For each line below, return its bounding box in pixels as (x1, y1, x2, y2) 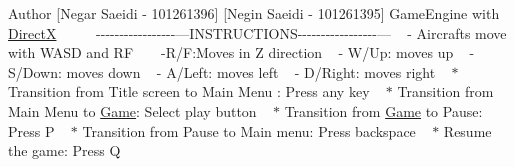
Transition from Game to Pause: (284, 100, 483, 121)
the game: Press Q (8, 140, 121, 161)
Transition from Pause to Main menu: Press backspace (82, 120, 416, 141)
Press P (8, 120, 55, 141)
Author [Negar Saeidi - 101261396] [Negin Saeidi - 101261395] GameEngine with (8, 3, 500, 23)
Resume (443, 120, 492, 141)
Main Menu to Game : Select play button (8, 100, 257, 121)
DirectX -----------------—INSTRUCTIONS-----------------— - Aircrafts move (8, 22, 507, 43)
